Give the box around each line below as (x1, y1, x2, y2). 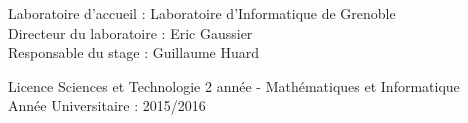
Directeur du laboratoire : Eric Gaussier (8, 22, 253, 43)
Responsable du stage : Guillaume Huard (8, 42, 260, 63)
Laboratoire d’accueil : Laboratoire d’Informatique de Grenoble (8, 3, 396, 23)
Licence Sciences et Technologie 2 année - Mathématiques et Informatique (8, 75, 460, 96)
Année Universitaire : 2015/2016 (8, 95, 206, 116)
